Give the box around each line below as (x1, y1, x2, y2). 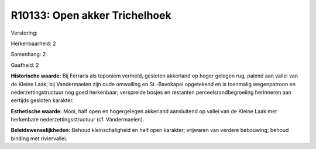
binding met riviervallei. (11, 135, 67, 142)
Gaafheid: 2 (11, 62, 39, 69)
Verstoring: (11, 29, 38, 36)
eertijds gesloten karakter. (11, 97, 74, 104)
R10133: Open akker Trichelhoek (11, 9, 172, 22)
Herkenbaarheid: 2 (11, 40, 56, 47)
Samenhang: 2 (11, 50, 46, 58)
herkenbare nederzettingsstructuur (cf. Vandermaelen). (11, 116, 145, 123)
